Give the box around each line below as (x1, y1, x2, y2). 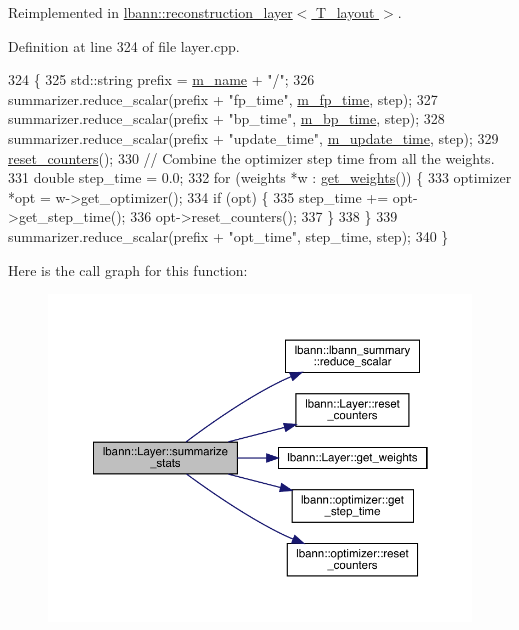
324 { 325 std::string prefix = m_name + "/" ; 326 (8, 69, 315, 90)
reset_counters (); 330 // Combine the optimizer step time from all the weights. (8, 147, 495, 168)
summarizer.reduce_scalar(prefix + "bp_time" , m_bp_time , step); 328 (8, 108, 445, 129)
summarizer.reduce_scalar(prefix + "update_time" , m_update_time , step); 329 (8, 127, 499, 148)
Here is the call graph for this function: (8, 259, 248, 280)
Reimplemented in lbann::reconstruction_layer (8, 2, 293, 22)
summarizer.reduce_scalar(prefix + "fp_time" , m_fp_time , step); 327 (8, 88, 438, 109)
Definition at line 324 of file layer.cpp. (8, 35, 240, 56)
